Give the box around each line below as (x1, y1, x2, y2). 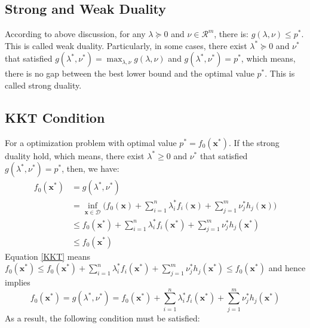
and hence (268, 262, 306, 274)
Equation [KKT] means (5, 250, 91, 262)
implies (5, 275, 30, 288)
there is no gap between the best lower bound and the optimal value (5, 67, 254, 80)
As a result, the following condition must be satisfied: (5, 311, 200, 324)
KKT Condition (5, 108, 105, 126)
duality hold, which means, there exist (5, 149, 145, 162)
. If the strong (228, 136, 280, 148)
